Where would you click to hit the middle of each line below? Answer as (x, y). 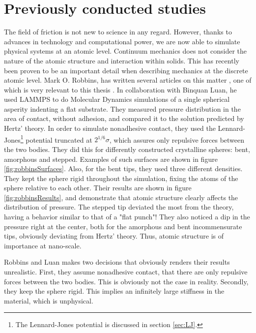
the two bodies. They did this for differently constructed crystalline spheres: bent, (127, 149)
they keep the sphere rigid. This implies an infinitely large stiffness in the (114, 291)
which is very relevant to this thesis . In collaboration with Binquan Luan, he (120, 89)
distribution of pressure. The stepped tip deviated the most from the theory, (119, 207)
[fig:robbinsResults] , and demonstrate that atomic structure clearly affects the (121, 197)
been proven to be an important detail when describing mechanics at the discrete (126, 70)
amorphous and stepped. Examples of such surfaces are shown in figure (111, 159)
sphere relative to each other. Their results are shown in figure (98, 188)
